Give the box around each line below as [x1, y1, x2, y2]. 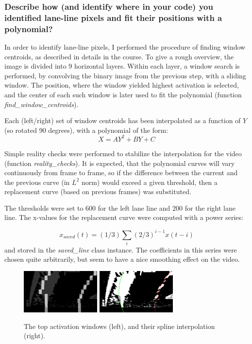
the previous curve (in [4, 177, 70, 187]
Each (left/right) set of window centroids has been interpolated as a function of [4, 115, 241, 126]
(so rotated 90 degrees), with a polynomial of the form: [4, 125, 168, 135]
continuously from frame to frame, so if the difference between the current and [4, 167, 238, 178]
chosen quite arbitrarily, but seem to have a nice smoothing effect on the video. [4, 254, 240, 264]
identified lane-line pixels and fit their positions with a [4, 11, 222, 23]
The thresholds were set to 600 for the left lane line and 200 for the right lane [4, 202, 236, 213]
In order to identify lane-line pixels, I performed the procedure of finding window [4, 42, 246, 52]
